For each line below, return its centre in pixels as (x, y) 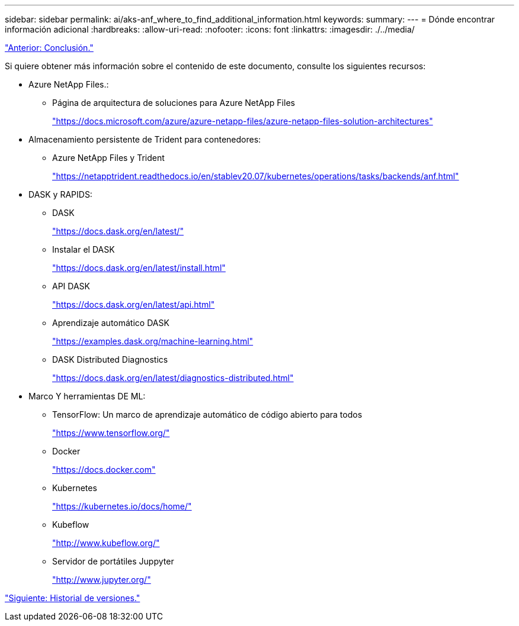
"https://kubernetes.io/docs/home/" (122, 506)
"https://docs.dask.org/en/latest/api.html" (134, 304)
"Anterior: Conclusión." (49, 48)
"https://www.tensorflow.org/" (111, 433)
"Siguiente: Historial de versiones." (73, 598)
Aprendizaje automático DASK (111, 323)
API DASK (71, 286)
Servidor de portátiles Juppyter (113, 561)
